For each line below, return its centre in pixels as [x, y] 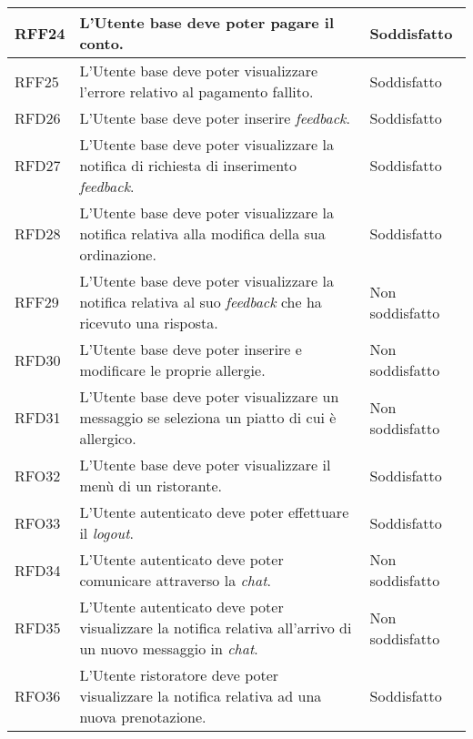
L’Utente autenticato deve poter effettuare [214, 512]
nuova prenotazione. [143, 717]
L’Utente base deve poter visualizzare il [205, 465]
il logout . [106, 533]
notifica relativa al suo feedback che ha [201, 302]
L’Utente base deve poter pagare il [207, 22]
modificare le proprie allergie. [172, 370]
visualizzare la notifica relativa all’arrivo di [216, 628]
